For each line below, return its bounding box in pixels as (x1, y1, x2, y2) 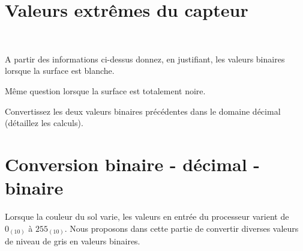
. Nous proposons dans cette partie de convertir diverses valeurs (64, 222, 299, 234)
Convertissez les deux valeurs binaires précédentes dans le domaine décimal (5, 104, 281, 117)
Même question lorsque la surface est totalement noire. (5, 84, 206, 97)
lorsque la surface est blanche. (5, 64, 115, 77)
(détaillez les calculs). (5, 116, 83, 129)
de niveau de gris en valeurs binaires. (5, 235, 140, 247)
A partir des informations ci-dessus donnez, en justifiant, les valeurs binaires (5, 52, 285, 65)
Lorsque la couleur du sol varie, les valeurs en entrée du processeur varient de (5, 210, 289, 222)
